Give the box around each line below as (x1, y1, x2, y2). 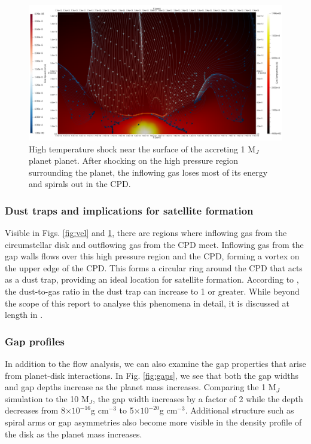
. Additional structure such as (185, 404, 294, 417)
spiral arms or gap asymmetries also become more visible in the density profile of (5, 416, 302, 428)
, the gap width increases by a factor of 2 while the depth (93, 392, 303, 405)
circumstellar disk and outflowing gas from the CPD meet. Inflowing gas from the (5, 238, 304, 250)
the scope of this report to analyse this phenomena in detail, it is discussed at (5, 296, 289, 309)
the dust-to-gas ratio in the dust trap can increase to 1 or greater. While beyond (5, 285, 300, 298)
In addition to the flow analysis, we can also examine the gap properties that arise (5, 357, 306, 370)
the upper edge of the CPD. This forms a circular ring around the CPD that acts (5, 261, 303, 274)
